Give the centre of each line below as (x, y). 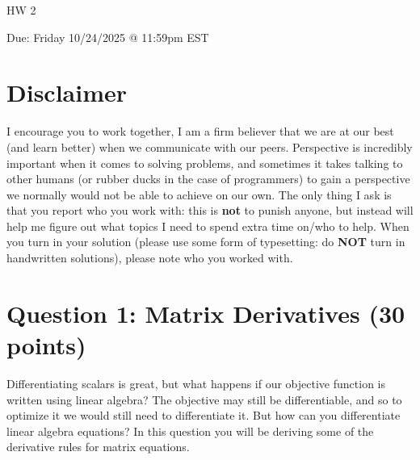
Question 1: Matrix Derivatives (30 (206, 313)
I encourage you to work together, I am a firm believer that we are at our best (200, 131)
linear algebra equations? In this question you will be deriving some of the (190, 431)
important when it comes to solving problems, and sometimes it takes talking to (205, 163)
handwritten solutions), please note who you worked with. (150, 258)
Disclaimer (67, 92)
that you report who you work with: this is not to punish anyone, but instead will (210, 210)
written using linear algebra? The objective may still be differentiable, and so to (204, 399)
